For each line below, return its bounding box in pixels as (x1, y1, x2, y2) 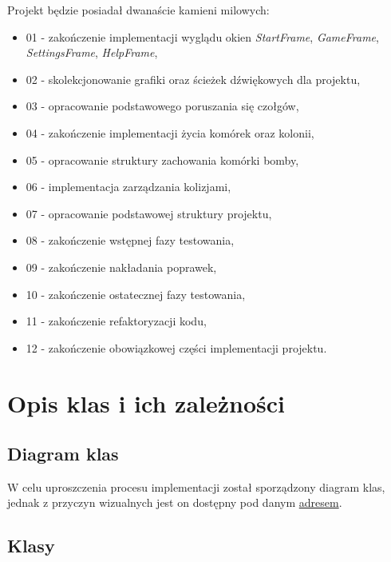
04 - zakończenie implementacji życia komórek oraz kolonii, (26, 124, 314, 141)
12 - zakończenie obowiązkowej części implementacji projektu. (26, 339, 327, 356)
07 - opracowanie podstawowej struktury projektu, (26, 205, 272, 221)
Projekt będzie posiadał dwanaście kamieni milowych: (7, 2, 270, 18)
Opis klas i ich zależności (7, 386, 285, 419)
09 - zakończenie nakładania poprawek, (26, 258, 217, 275)
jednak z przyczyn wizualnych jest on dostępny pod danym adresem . (7, 494, 342, 511)
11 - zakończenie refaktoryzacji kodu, (26, 313, 207, 329)
